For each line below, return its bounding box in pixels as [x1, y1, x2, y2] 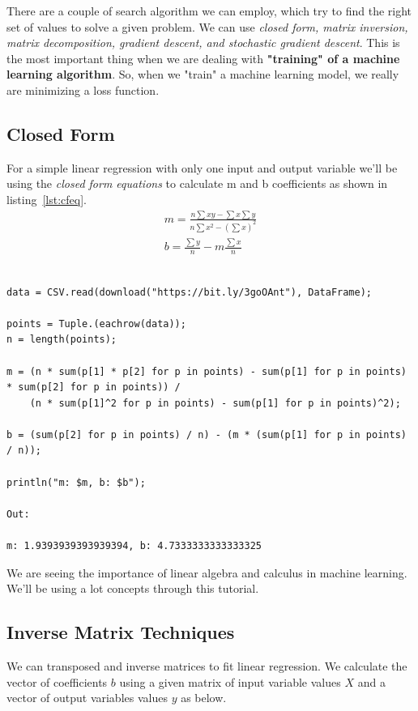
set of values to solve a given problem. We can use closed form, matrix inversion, [6, 18, 408, 35]
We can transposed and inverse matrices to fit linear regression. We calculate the [6, 658, 407, 675]
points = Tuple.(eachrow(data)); [6, 317, 186, 330]
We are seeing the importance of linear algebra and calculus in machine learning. [6, 564, 407, 581]
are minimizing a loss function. [6, 81, 160, 98]
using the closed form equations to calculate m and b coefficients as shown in [6, 175, 388, 192]
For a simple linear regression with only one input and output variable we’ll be [6, 159, 398, 176]
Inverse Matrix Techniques [6, 619, 235, 645]
